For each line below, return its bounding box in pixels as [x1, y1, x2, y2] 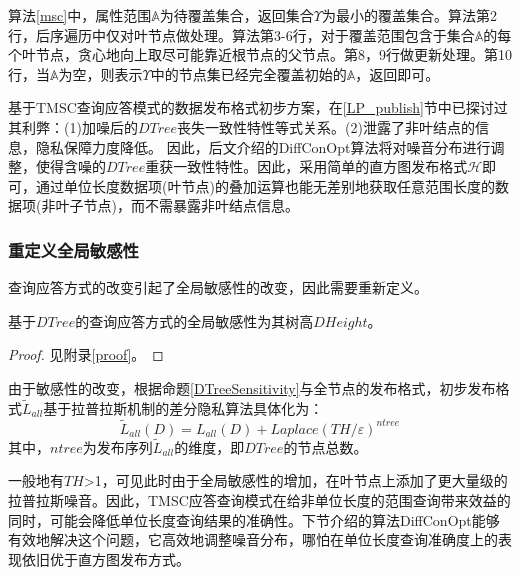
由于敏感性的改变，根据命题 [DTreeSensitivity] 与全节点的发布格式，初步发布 [8, 377, 496, 398]
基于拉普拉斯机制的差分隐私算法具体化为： [43, 397, 324, 418]
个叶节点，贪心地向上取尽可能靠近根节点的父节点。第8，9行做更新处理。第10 [8, 44, 512, 65]
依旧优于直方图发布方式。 [21, 548, 190, 569]
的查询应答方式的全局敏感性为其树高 [75, 310, 314, 331]
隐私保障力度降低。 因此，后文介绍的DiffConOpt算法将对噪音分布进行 [35, 136, 491, 157]
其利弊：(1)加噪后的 [8, 116, 138, 137]
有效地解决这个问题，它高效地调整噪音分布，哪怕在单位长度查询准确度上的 [8, 529, 498, 550]
